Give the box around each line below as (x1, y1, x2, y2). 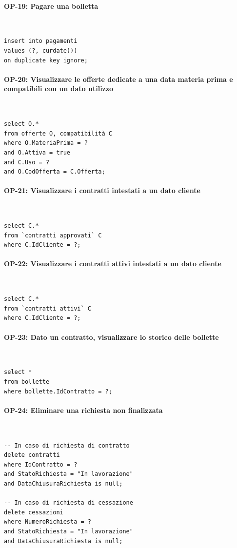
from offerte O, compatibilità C (4, 130, 112, 137)
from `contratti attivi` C (4, 305, 91, 312)
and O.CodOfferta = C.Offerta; (4, 168, 105, 176)
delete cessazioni (4, 509, 63, 516)
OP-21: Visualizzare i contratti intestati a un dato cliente (4, 185, 200, 196)
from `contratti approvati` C (4, 232, 102, 239)
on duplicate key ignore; (4, 57, 88, 64)
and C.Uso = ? (4, 158, 50, 166)
